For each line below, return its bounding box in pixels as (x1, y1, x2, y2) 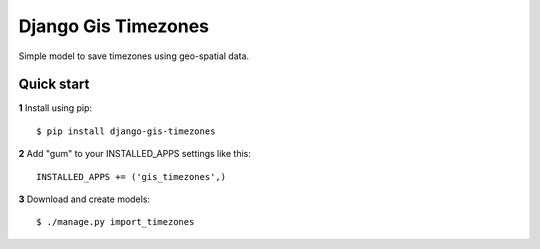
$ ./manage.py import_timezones (36, 216, 195, 228)
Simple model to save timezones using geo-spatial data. (18, 50, 250, 62)
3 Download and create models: (18, 193, 150, 205)
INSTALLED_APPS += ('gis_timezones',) (36, 171, 227, 182)
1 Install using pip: (18, 102, 93, 114)
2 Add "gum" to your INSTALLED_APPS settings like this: (18, 148, 252, 160)
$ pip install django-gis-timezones (36, 125, 216, 137)
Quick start (18, 76, 90, 93)
